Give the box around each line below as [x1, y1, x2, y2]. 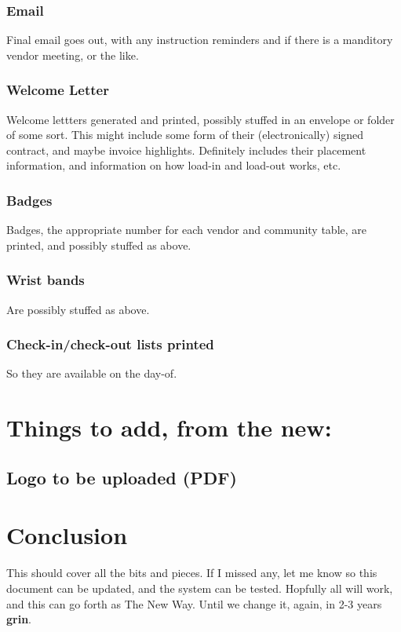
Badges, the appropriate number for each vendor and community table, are [6, 221, 367, 238]
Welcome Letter [6, 80, 109, 100]
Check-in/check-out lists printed [6, 334, 214, 354]
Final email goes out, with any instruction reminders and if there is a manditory [6, 31, 393, 48]
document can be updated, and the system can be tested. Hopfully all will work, [6, 579, 393, 596]
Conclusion [6, 519, 128, 551]
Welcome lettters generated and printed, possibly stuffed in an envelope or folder [6, 111, 395, 127]
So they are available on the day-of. [6, 365, 177, 382]
